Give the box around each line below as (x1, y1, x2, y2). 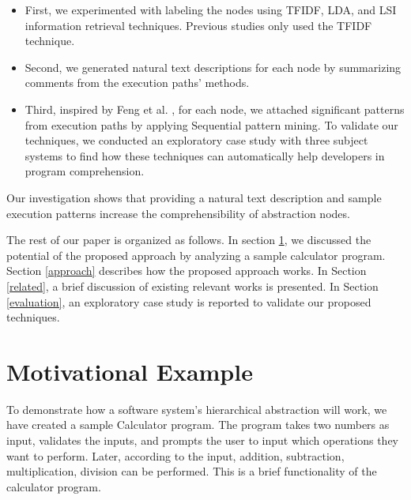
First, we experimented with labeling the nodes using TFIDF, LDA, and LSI (25, 2, 397, 17)
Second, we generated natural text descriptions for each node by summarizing (25, 58, 402, 75)
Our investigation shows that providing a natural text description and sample (6, 189, 382, 205)
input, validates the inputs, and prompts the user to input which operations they (6, 432, 399, 448)
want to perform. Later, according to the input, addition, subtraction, (6, 447, 345, 464)
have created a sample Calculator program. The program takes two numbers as (6, 416, 390, 433)
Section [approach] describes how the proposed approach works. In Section (6, 262, 367, 279)
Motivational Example (6, 355, 253, 387)
